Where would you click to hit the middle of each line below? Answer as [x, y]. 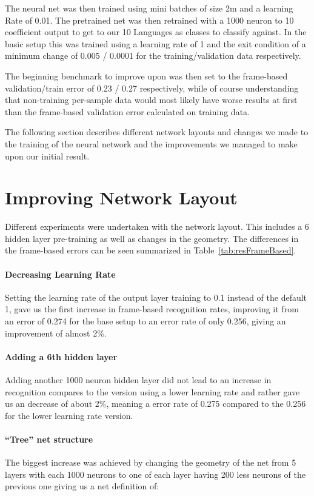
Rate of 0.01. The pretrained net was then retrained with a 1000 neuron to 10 [149, 20]
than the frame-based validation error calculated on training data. [127, 111]
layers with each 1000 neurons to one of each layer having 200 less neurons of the [155, 474]
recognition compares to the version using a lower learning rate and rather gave [152, 391]
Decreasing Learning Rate [60, 274]
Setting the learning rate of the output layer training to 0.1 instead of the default [156, 297]
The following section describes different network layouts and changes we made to [157, 132]
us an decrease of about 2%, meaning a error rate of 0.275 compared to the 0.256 [155, 404]
